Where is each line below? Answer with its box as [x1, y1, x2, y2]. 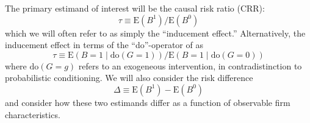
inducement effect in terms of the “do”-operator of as [5, 38, 203, 51]
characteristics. [5, 108, 60, 121]
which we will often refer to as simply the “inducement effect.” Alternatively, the [5, 26, 306, 39]
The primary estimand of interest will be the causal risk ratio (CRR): [5, 2, 265, 14]
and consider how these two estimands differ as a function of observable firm [5, 96, 290, 108]
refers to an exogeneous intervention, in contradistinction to [78, 59, 302, 72]
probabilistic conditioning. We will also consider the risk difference [5, 71, 253, 84]
